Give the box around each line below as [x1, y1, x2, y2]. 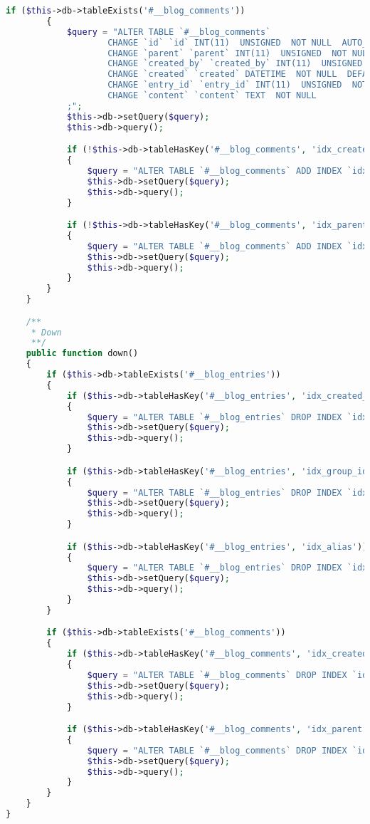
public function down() [26, 348, 139, 359]
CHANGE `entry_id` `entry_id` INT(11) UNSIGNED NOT [107, 80, 368, 90]
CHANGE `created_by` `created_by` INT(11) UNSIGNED [107, 58, 363, 69]
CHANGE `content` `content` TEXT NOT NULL [107, 90, 317, 100]
